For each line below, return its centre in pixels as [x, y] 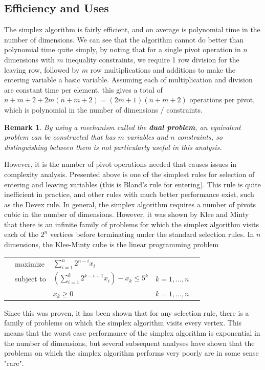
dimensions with [29, 59]
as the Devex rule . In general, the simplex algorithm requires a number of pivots [130, 204]
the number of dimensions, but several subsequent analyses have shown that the [129, 343]
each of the [21, 234]
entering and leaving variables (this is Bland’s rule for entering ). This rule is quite [132, 184]
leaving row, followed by [42, 69]
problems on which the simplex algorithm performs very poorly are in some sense [131, 353]
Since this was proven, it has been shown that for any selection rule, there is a [127, 312]
